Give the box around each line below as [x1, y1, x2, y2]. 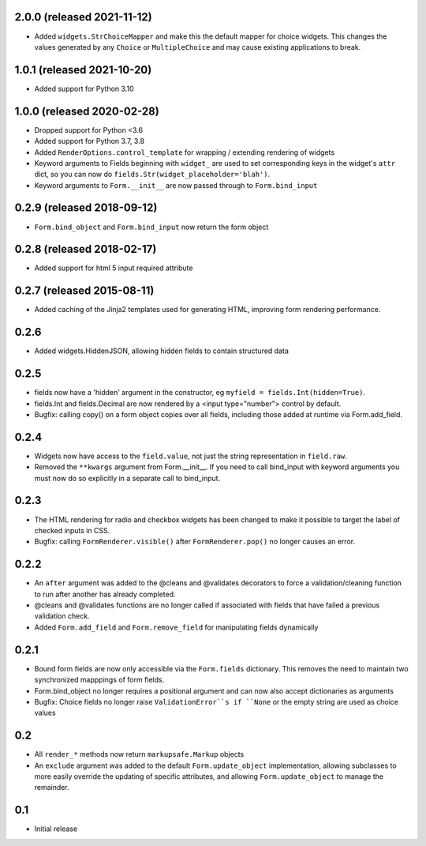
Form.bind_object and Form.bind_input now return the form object [34, 222, 269, 231]
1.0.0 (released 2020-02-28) [14, 104, 159, 118]
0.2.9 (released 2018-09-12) [14, 201, 158, 215]
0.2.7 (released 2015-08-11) [14, 284, 155, 298]
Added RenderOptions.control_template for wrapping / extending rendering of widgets [34, 147, 335, 157]
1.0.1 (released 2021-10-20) [14, 63, 152, 77]
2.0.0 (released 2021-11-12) [14, 10, 153, 24]
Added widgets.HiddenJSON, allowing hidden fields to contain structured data [34, 346, 290, 355]
